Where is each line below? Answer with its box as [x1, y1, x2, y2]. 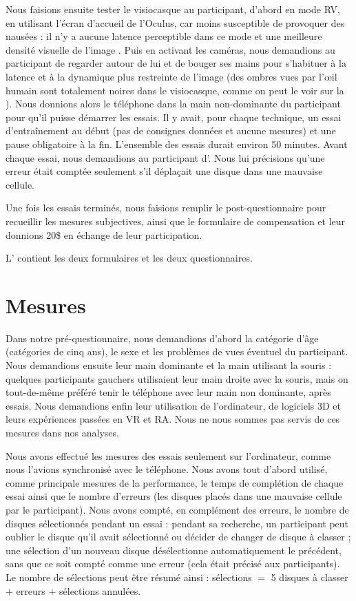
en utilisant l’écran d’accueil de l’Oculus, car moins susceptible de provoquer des [6, 15, 345, 30]
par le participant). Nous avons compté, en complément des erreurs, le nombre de [6, 502, 349, 516]
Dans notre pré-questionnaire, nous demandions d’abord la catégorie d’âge [6, 330, 319, 345]
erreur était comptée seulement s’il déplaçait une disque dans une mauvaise [6, 164, 323, 178]
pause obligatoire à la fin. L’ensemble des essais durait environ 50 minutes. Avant [6, 136, 348, 151]
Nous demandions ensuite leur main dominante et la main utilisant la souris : [6, 358, 332, 372]
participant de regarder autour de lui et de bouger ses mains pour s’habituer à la [6, 56, 346, 70]
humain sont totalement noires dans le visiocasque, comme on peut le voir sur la [6, 83, 344, 97]
